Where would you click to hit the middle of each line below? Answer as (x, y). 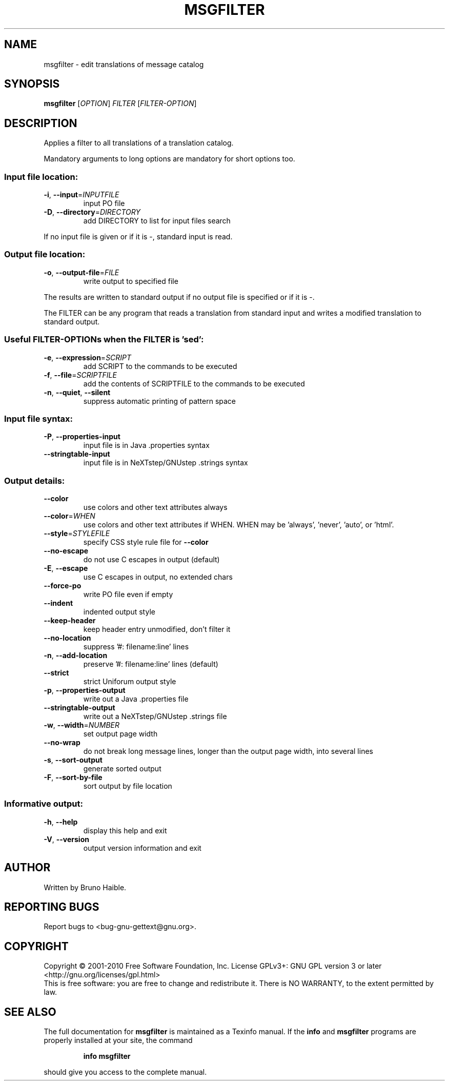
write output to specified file (131, 281)
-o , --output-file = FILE (81, 272)
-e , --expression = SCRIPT (88, 357)
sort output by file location (128, 786)
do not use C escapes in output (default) (151, 560)
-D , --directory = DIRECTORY (92, 212)
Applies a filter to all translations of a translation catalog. (139, 143)
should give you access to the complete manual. (125, 1072)
